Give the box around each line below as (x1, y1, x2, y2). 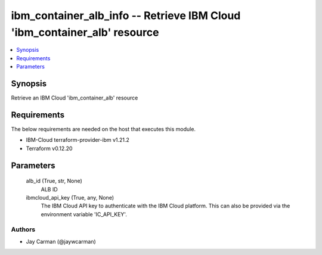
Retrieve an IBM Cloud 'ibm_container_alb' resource (11, 94, 138, 101)
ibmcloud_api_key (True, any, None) (26, 194, 114, 201)
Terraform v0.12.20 (26, 145, 73, 152)
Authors (11, 225, 36, 234)
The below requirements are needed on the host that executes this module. (11, 125, 196, 132)
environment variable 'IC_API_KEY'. (41, 210, 128, 217)
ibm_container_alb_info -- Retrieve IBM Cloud (11, 9, 241, 22)
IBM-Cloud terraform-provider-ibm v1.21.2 (26, 136, 129, 144)
